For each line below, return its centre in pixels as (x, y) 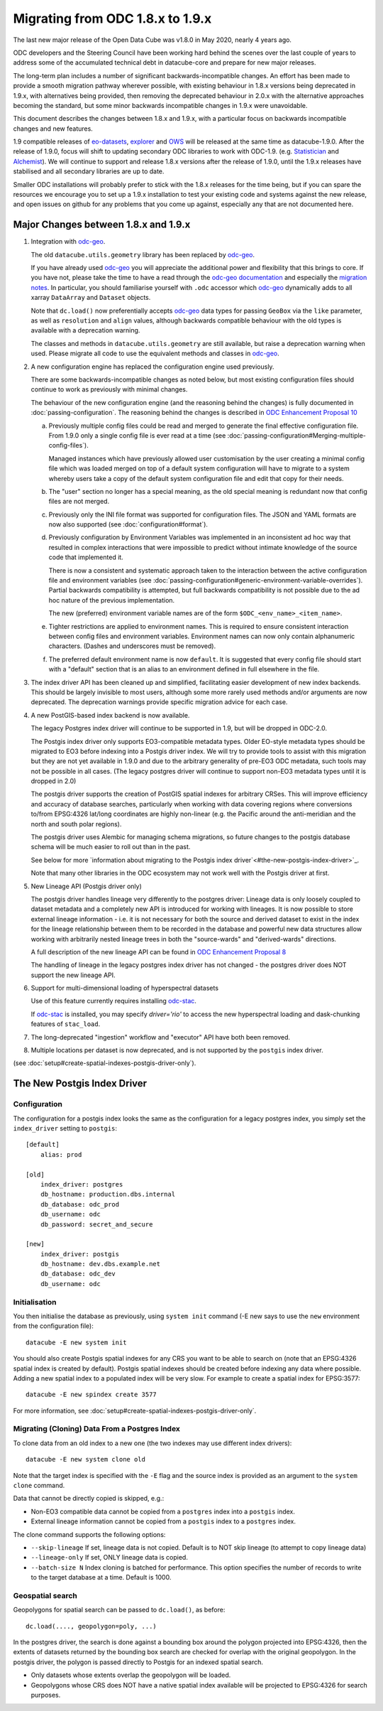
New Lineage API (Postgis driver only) (86, 886)
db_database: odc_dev (78, 1274)
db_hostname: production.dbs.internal (108, 1194)
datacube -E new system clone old (85, 1459)
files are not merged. (79, 502)
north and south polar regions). (76, 824)
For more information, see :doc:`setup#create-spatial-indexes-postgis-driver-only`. (135, 1410)
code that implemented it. (86, 557)
